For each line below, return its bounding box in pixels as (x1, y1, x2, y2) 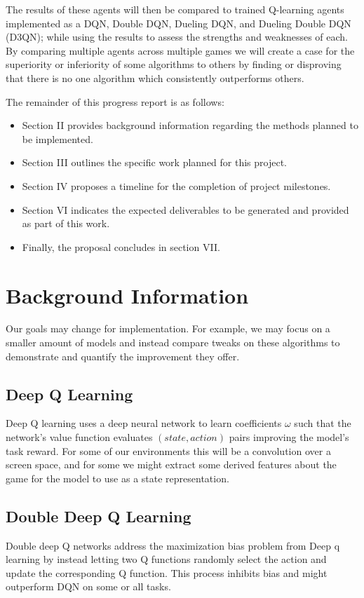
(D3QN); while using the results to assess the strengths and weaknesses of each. (6, 29, 349, 44)
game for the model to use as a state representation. (6, 470, 229, 485)
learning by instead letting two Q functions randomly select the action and (6, 552, 327, 566)
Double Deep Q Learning (6, 505, 191, 526)
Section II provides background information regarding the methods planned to (22, 118, 358, 132)
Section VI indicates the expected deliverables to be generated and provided (22, 202, 349, 217)
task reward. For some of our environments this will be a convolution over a (6, 443, 331, 458)
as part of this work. (22, 216, 110, 231)
